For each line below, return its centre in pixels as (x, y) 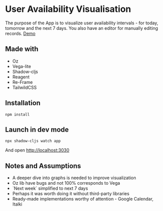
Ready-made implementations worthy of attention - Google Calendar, (83, 199)
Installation (23, 103)
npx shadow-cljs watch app (33, 141)
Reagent (21, 77)
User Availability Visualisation (68, 9)
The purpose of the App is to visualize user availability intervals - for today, (82, 23)
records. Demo (20, 33)
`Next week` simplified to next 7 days (50, 188)
